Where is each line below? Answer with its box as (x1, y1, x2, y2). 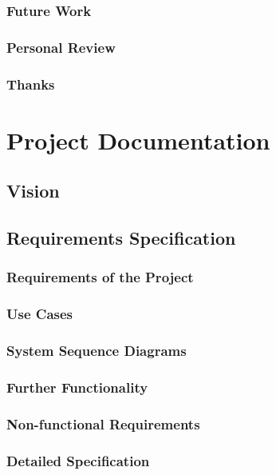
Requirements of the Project (6, 267, 194, 287)
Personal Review (6, 37, 116, 57)
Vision (6, 178, 60, 203)
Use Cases (6, 304, 73, 324)
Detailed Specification (6, 450, 150, 470)
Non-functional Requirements (6, 413, 200, 433)
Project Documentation (6, 123, 270, 156)
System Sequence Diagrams (6, 341, 187, 361)
